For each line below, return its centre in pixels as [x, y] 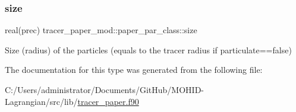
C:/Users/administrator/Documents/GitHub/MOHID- [104, 89]
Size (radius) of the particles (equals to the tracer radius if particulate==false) [148, 49]
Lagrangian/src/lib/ [41, 101]
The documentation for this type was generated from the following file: [134, 70]
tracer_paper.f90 [108, 101]
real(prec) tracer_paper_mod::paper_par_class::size [101, 30]
